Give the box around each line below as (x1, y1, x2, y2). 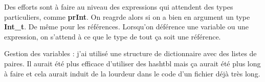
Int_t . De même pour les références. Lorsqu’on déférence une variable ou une (4, 21, 249, 32)
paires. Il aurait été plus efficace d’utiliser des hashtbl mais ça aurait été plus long (4, 58, 261, 68)
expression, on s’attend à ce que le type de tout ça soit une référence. (4, 31, 221, 42)
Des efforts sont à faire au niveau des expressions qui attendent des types (4, 2, 233, 12)
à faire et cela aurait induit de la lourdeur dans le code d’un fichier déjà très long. (4, 68, 260, 78)
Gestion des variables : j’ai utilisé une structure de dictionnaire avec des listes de (4, 48, 257, 59)
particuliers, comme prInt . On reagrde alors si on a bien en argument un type (4, 11, 250, 22)
